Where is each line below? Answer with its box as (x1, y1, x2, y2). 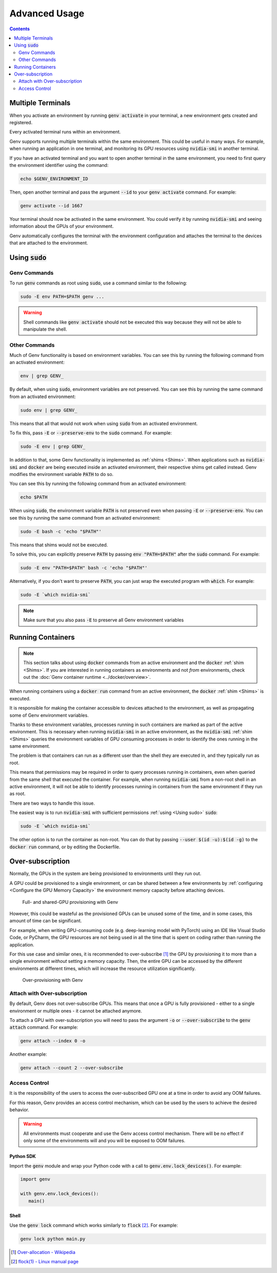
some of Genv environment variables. (9, 712, 89, 718)
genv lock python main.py (20, 1236, 86, 1242)
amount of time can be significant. (9, 918, 82, 924)
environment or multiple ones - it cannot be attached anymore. (9, 1008, 142, 1014)
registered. (9, 119, 33, 125)
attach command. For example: (9, 1024, 78, 1031)
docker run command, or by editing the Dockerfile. (9, 844, 121, 850)
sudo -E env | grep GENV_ (20, 444, 86, 449)
